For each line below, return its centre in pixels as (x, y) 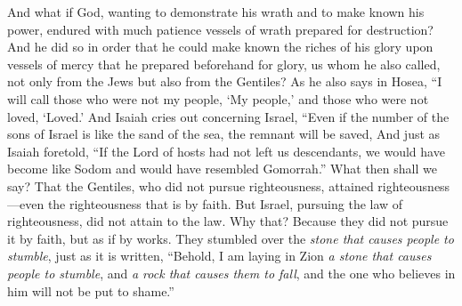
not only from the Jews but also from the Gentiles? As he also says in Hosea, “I (225, 81)
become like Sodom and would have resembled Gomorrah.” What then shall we (222, 169)
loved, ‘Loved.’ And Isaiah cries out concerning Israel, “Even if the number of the (228, 116)
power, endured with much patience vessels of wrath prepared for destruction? (220, 29)
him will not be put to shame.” (91, 290)
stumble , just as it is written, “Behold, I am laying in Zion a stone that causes (219, 256)
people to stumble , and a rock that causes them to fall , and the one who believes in (231, 273)
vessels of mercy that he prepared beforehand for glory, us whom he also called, (224, 64)
